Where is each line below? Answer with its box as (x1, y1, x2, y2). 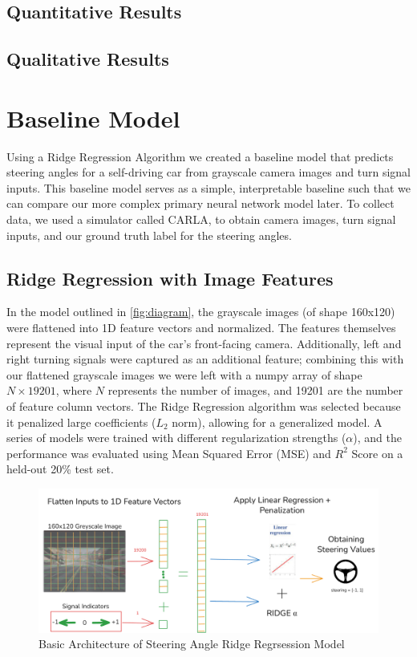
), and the (353, 429, 403, 446)
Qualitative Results (6, 47, 169, 71)
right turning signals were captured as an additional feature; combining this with (6, 351, 404, 367)
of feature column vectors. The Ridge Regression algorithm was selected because (6, 398, 401, 415)
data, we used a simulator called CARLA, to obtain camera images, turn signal (6, 211, 396, 228)
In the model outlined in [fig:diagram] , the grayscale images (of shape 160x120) (6, 303, 395, 320)
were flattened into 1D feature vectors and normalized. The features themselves (6, 319, 396, 336)
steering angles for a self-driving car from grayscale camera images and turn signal (6, 164, 411, 180)
